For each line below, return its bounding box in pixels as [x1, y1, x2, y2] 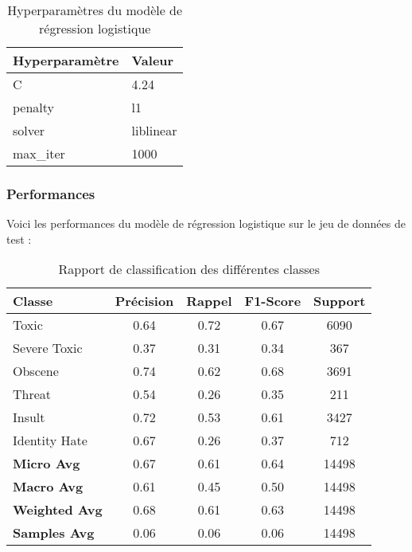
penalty [13, 98, 55, 116]
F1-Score [244, 292, 301, 311]
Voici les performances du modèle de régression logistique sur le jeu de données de [6, 215, 406, 232]
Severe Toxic [13, 339, 83, 358]
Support [313, 292, 366, 311]
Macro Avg [13, 477, 84, 496]
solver [13, 121, 45, 139]
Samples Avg [13, 523, 95, 542]
